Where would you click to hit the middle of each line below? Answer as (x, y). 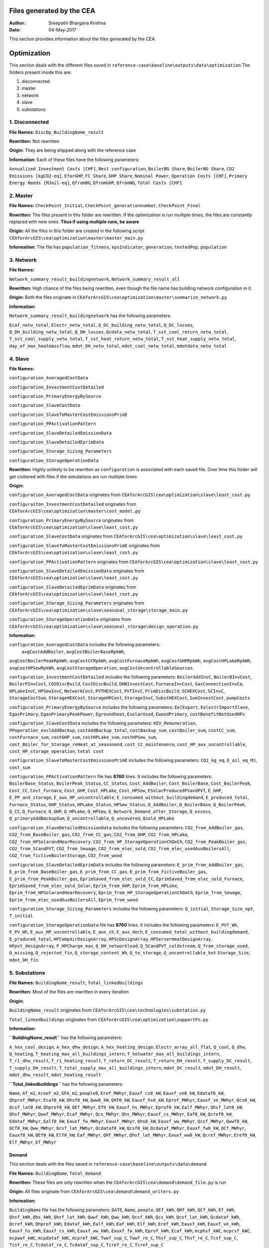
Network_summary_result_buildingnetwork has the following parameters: (90, 316)
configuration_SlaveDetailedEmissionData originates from (77, 571)
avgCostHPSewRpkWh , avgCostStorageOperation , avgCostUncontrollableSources (101, 668)
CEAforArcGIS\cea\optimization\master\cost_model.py (75, 511)
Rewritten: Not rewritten (34, 141)
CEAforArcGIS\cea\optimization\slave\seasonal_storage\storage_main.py (99, 610)
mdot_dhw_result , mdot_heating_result (55, 1075)
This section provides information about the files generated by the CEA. (83, 39)
